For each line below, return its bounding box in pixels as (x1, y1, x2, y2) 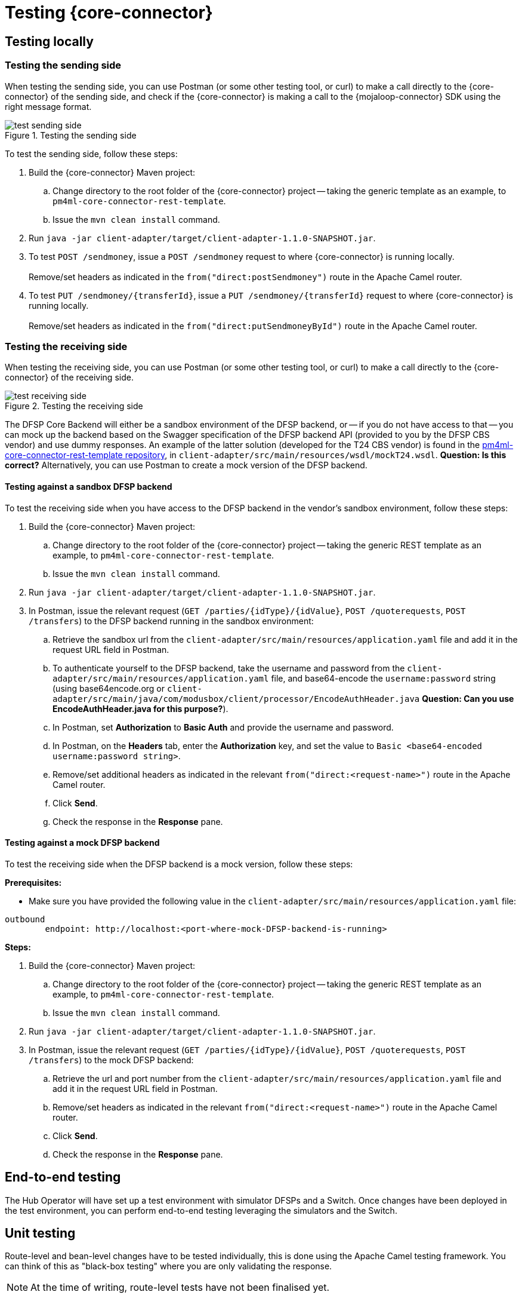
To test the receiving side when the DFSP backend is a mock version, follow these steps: (5, 858, 353, 869)
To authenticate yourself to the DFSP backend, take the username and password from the (52, 662, 405, 673)
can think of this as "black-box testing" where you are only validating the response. (5, 1261, 332, 1272)
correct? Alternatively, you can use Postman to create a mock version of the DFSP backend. (5, 460, 367, 471)
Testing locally (5, 33, 94, 49)
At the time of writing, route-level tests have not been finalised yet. (30, 1281, 330, 1294)
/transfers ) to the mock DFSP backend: (29, 1054, 194, 1065)
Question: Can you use (422, 693, 514, 704)
